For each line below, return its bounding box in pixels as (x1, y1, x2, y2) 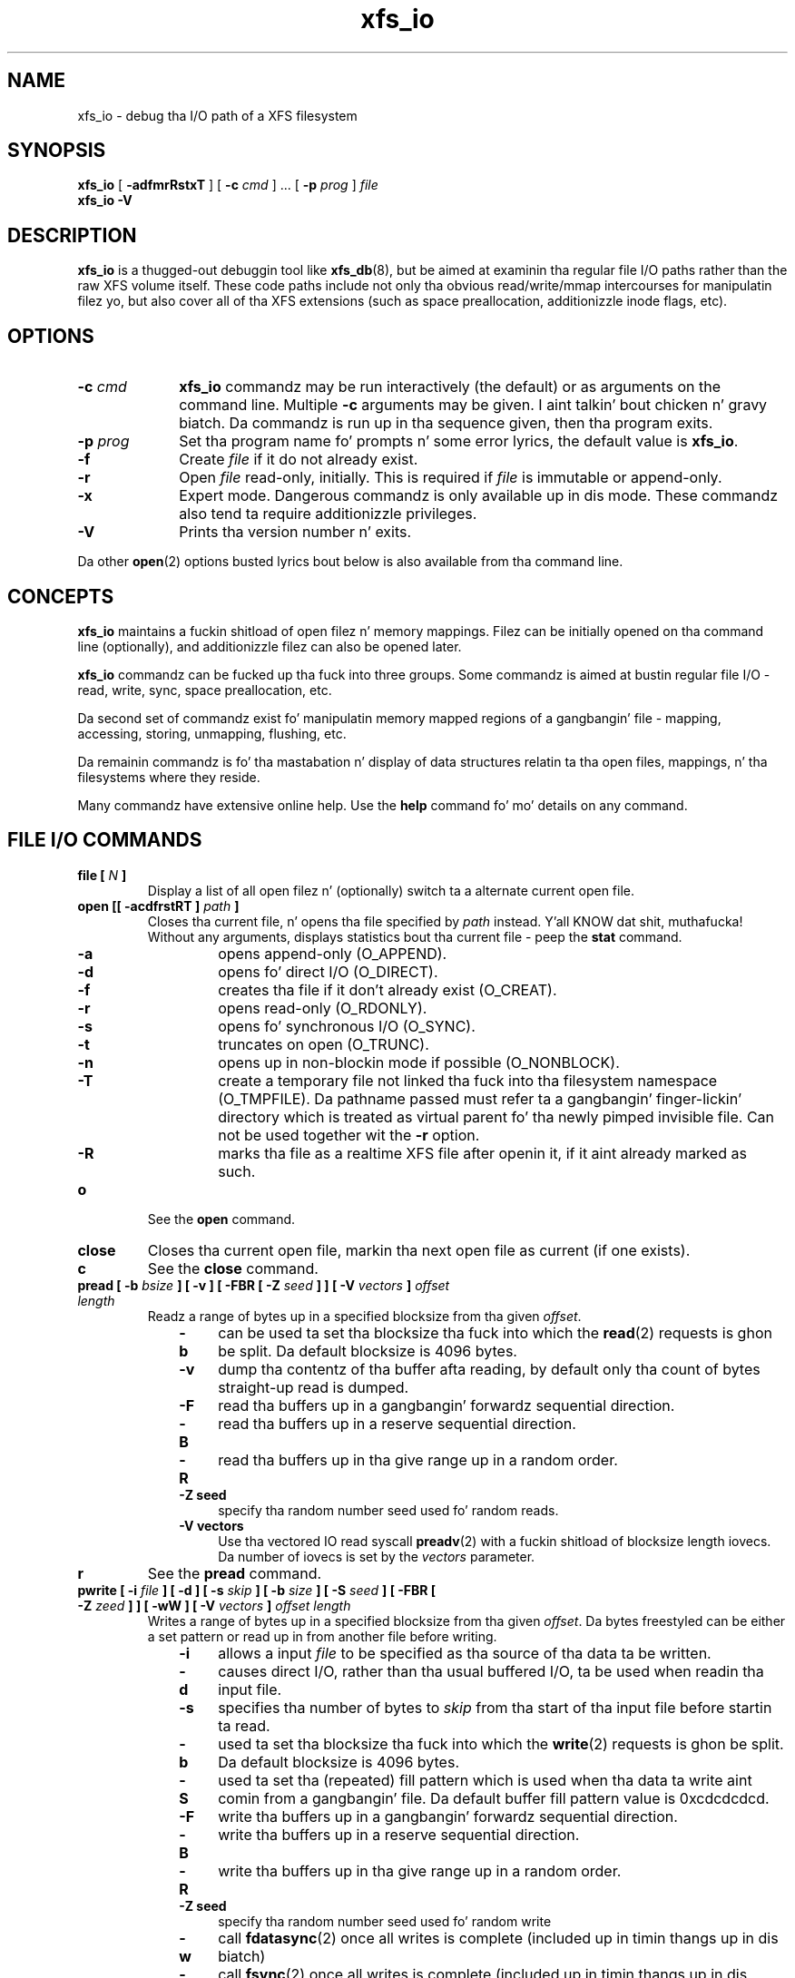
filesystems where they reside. (77, 769, 260, 785)
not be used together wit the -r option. (218, 1125, 480, 1144)
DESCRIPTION (7, 223, 137, 247)
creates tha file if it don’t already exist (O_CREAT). (218, 980, 557, 999)
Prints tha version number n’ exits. (179, 523, 412, 542)
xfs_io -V (77, 192, 132, 209)
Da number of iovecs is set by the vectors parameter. (218, 1548, 535, 1564)
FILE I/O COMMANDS (7, 828, 202, 852)
